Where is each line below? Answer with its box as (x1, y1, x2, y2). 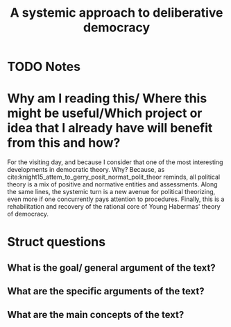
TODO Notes (7, 59, 81, 74)
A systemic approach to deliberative (10, 5, 223, 21)
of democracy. (7, 210, 49, 218)
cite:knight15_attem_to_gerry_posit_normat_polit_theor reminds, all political (7, 173, 221, 182)
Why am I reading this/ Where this (7, 90, 207, 106)
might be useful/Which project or (7, 106, 203, 121)
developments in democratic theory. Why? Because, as (7, 166, 165, 174)
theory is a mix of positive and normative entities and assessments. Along (7, 180, 218, 189)
